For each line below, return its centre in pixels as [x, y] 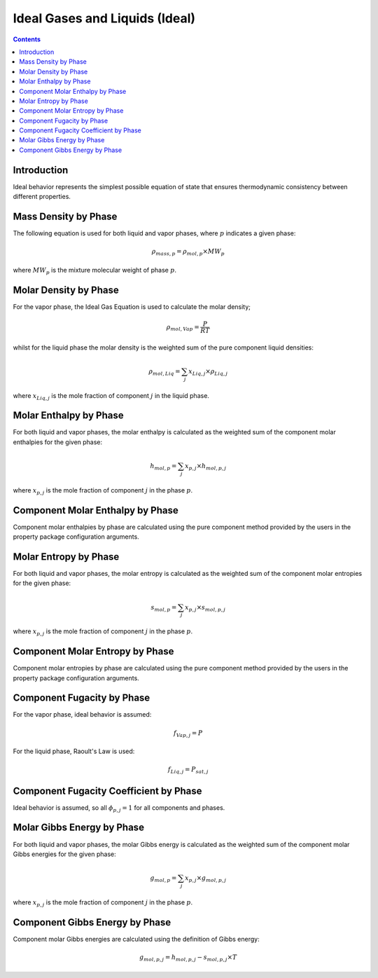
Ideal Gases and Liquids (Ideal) [104, 18]
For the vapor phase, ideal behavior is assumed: [82, 715]
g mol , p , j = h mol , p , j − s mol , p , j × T [188, 958]
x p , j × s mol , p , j [205, 608]
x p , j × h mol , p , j [205, 467]
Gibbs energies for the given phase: [64, 854]
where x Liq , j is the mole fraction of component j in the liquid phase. [111, 396]
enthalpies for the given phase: [58, 442]
